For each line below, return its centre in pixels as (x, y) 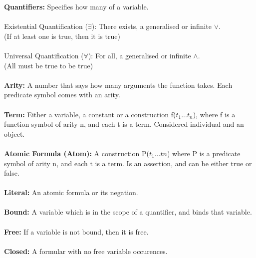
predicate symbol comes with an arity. (62, 95)
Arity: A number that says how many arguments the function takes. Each (118, 85)
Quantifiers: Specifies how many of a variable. (76, 6)
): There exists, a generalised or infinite (152, 26)
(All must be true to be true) (49, 65)
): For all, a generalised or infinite (139, 55)
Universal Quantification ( (44, 55)
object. (14, 133)
